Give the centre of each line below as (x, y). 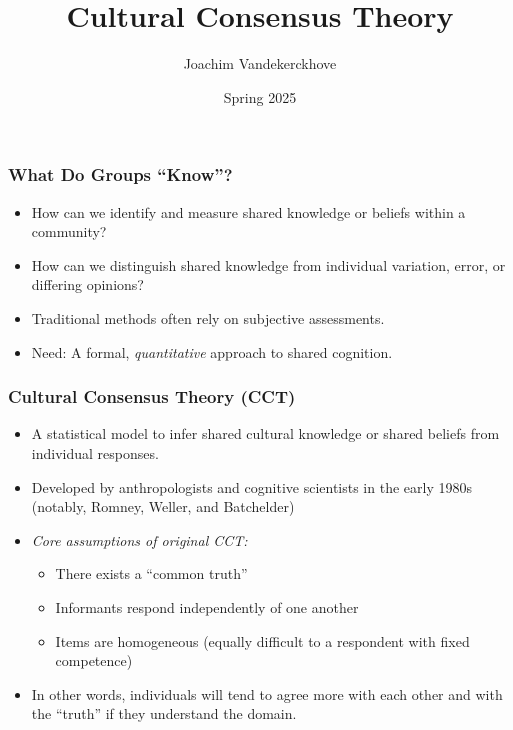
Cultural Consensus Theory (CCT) (152, 396)
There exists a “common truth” (151, 573)
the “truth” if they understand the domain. (164, 713)
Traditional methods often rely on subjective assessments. (208, 317)
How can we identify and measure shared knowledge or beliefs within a (248, 211)
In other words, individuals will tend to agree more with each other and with (267, 693)
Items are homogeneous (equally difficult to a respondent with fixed (262, 640)
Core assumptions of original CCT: (139, 539)
